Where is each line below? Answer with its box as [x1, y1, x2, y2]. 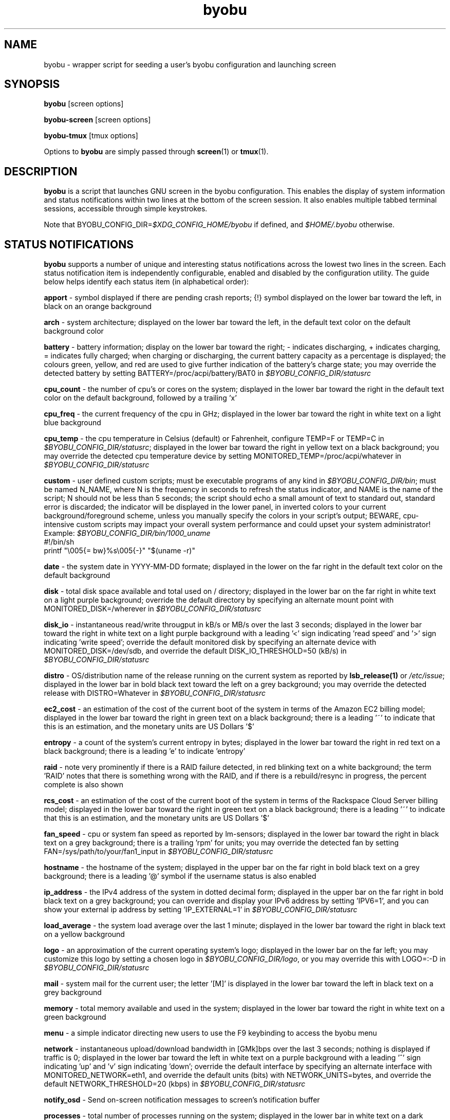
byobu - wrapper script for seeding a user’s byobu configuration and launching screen [44, 60, 336, 69]
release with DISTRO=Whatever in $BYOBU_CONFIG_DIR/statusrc [44, 689, 266, 698]
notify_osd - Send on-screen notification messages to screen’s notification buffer [44, 1095, 320, 1105]
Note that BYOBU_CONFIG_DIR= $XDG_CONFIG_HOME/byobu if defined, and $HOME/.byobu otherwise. [44, 220, 395, 229]
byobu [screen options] [44, 99, 124, 109]
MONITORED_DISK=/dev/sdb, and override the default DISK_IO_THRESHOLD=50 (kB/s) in [44, 646, 347, 656]
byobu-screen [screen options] [44, 115, 151, 124]
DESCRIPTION [4, 165, 78, 178]
